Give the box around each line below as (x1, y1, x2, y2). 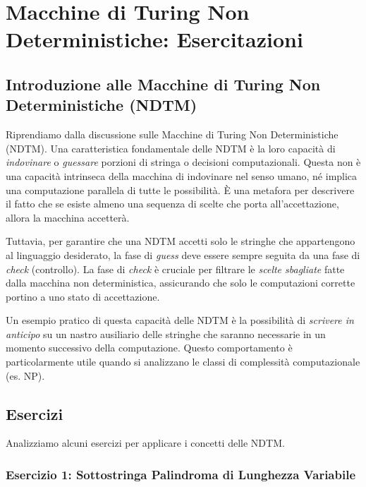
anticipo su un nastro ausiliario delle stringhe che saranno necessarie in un (6, 326, 326, 341)
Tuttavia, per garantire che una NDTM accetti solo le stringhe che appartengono (6, 234, 355, 248)
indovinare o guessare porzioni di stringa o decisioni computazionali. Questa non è (6, 155, 361, 169)
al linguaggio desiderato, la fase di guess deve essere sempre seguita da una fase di (6, 247, 360, 262)
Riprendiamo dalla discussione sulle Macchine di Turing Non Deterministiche (6, 127, 338, 142)
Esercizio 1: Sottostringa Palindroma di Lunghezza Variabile (6, 465, 356, 483)
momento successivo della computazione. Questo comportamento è (6, 340, 293, 355)
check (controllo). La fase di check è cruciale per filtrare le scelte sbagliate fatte (6, 261, 345, 276)
